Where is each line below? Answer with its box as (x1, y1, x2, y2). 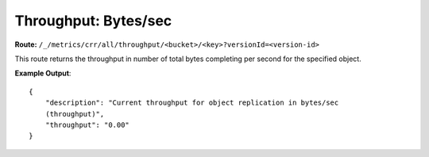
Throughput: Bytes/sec (14, 12, 172, 29)
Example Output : (14, 68, 71, 78)
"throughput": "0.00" (44, 120, 130, 129)
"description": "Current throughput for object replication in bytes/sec (44, 98, 339, 107)
